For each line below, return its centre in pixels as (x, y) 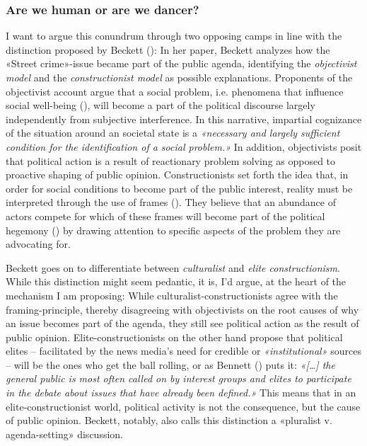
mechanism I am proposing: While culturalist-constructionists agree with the (172, 295)
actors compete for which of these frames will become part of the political (165, 216)
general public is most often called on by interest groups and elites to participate (179, 378)
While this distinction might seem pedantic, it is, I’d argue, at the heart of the (176, 281)
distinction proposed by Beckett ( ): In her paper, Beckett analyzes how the (168, 49)
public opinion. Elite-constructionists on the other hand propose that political (174, 337)
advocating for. (38, 244)
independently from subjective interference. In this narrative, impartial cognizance (184, 119)
